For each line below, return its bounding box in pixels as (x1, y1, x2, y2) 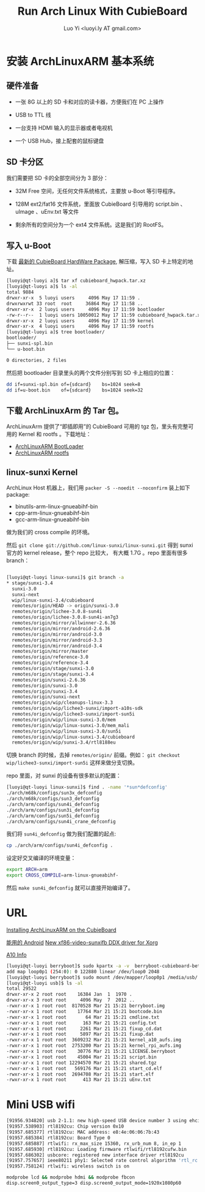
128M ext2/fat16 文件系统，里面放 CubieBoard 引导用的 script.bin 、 (15, 200, 186, 208)
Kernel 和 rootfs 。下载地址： (18, 431, 92, 438)
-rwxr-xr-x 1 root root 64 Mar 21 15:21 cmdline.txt (6, 1014, 160, 1020)
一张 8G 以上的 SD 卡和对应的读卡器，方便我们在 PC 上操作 (15, 98, 164, 105)
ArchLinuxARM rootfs (15, 449, 69, 457)
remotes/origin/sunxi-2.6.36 (12, 677, 86, 683)
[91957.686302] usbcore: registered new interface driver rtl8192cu (6, 1152, 184, 1158)
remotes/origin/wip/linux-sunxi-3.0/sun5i (12, 728, 121, 734)
